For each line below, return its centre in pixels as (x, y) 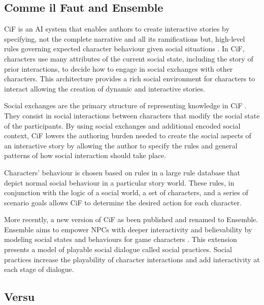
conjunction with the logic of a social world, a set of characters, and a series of (126, 192)
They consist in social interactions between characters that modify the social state (132, 115)
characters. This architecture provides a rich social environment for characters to (130, 79)
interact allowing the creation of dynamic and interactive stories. (105, 88)
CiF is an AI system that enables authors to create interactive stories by (117, 29)
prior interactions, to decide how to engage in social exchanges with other (119, 68)
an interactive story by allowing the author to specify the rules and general (121, 145)
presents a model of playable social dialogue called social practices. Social (118, 249)
